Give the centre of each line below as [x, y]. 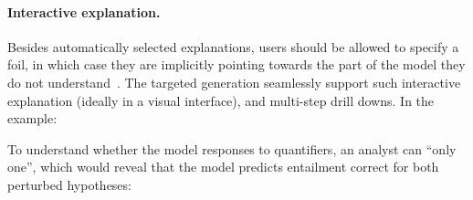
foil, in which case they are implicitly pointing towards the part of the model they [236, 64]
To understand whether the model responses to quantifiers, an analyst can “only [232, 148]
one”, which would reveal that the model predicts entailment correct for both [223, 167]
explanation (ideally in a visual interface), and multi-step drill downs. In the [221, 100]
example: [32, 118]
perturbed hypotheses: [69, 184]
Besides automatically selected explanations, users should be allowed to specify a [233, 46]
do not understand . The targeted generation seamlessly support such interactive [234, 82]
